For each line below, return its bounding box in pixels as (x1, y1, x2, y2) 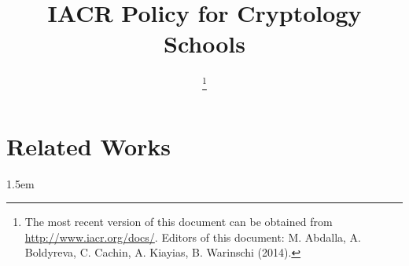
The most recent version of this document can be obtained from (24, 213, 333, 230)
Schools (164, 27, 245, 60)
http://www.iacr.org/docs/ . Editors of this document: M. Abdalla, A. (24, 228, 362, 245)
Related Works (6, 129, 171, 162)
